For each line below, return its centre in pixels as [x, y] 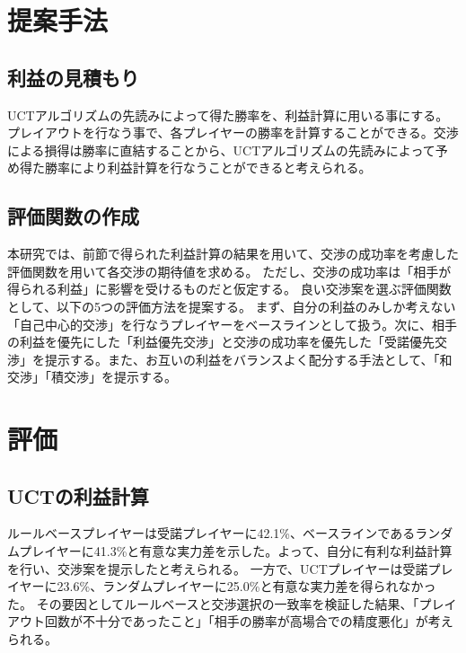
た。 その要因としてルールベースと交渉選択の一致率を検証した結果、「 [213, 603]
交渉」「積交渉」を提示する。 [92, 377]
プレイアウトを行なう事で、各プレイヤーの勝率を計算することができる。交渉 [233, 132]
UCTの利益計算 [78, 495]
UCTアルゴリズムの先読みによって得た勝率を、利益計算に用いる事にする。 [228, 115]
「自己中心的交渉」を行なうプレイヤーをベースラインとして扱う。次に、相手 [232, 324]
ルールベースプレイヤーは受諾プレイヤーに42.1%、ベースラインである [211, 533]
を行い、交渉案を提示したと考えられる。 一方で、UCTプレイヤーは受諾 [218, 568]
